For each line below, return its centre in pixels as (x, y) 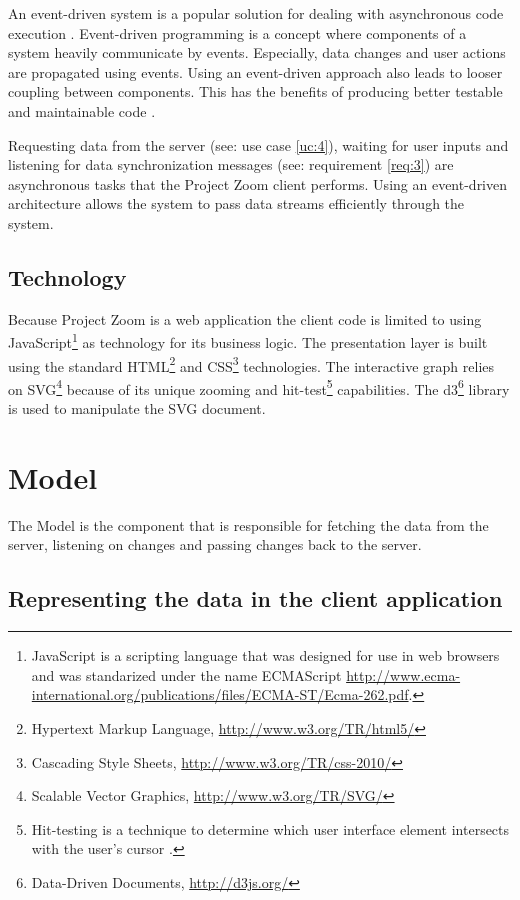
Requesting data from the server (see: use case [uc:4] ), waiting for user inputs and (258, 144)
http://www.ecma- (403, 674)
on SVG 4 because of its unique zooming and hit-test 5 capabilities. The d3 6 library (259, 387)
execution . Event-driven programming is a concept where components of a (237, 32)
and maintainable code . (82, 110)
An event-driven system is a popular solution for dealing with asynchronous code (256, 13)
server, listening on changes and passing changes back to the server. (215, 544)
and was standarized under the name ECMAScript (186, 674)
